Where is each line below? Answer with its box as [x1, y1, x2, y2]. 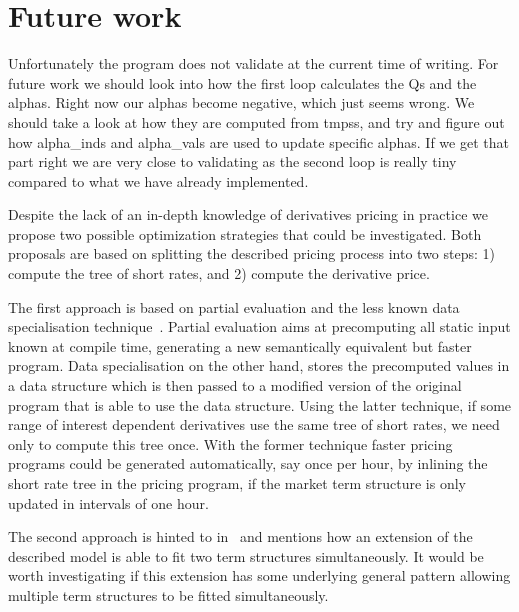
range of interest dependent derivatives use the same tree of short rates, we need [8, 414, 500, 435]
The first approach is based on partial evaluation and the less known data [8, 296, 460, 317]
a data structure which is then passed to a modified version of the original [8, 375, 462, 396]
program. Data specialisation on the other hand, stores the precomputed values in [8, 355, 510, 376]
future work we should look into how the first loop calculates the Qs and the [8, 72, 477, 93]
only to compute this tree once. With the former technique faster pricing [8, 433, 453, 454]
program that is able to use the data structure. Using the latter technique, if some [8, 394, 512, 415]
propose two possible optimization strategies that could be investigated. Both [8, 223, 482, 244]
